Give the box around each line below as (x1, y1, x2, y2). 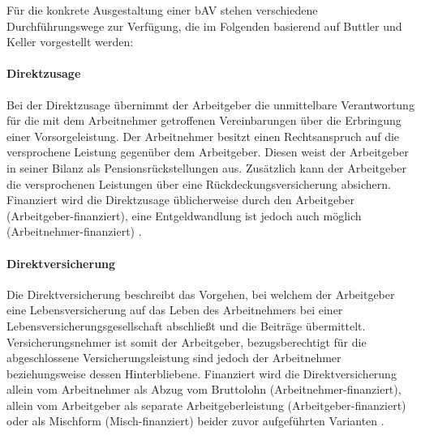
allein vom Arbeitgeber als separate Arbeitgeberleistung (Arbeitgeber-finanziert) (6, 396, 406, 413)
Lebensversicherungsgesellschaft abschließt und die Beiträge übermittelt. (6, 317, 366, 334)
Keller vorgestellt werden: (6, 33, 134, 50)
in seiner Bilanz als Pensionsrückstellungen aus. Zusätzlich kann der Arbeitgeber (6, 159, 407, 176)
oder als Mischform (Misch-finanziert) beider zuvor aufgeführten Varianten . (6, 412, 384, 429)
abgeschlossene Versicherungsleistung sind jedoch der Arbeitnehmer (6, 349, 342, 366)
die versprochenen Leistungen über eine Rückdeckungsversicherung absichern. (6, 175, 391, 192)
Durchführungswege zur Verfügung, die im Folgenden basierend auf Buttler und (6, 17, 402, 34)
